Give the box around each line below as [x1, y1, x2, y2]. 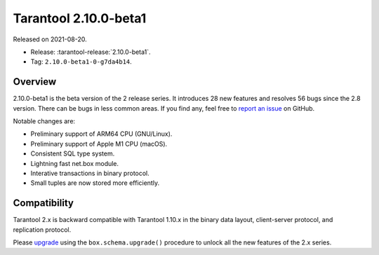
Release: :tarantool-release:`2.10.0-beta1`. [30, 48, 151, 56]
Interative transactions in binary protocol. [30, 169, 150, 177]
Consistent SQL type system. [30, 149, 115, 158]
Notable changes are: [13, 117, 76, 125]
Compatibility [13, 197, 74, 209]
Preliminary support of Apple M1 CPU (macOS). [30, 139, 168, 148]
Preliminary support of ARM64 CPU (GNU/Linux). [30, 130, 173, 138]
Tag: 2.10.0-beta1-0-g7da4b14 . [30, 57, 133, 66]
